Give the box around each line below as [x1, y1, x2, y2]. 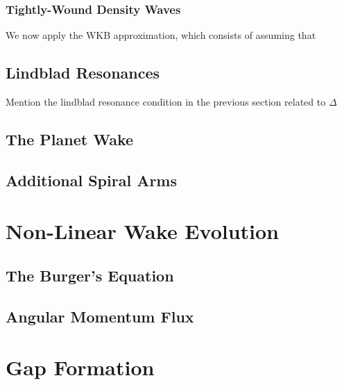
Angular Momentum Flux [6, 305, 194, 327]
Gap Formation [6, 353, 155, 382]
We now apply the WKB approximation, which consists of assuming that [6, 28, 316, 42]
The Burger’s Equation [6, 264, 174, 286]
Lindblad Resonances [6, 62, 160, 83]
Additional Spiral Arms [6, 169, 178, 190]
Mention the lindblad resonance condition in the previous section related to [6, 95, 326, 109]
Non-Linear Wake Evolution [6, 217, 279, 245]
